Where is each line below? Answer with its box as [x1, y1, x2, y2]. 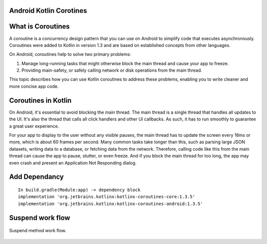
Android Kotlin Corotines [9, 6, 88, 15]
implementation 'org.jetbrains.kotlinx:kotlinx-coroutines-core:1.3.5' [18, 194, 195, 200]
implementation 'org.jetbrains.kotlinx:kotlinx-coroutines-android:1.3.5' [18, 201, 203, 206]
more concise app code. [9, 83, 59, 89]
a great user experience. [9, 123, 59, 129]
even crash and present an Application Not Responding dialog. [9, 160, 137, 165]
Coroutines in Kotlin [9, 96, 72, 105]
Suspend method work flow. [9, 228, 67, 234]
